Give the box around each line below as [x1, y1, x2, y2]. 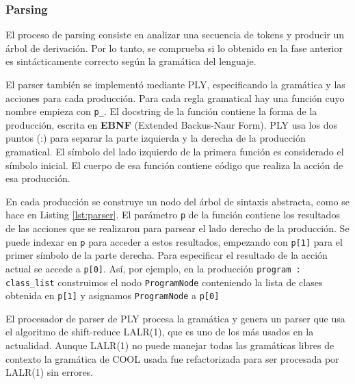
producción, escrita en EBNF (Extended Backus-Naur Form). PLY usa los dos [5, 117, 337, 131]
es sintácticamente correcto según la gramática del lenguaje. [5, 54, 257, 68]
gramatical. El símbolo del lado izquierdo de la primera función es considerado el [5, 144, 344, 159]
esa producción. [5, 171, 70, 185]
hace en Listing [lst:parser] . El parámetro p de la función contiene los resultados [5, 207, 340, 222]
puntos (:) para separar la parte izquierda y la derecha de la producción [5, 131, 306, 145]
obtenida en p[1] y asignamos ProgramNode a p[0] [5, 288, 220, 303]
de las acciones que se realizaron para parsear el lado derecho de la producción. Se [5, 221, 350, 235]
